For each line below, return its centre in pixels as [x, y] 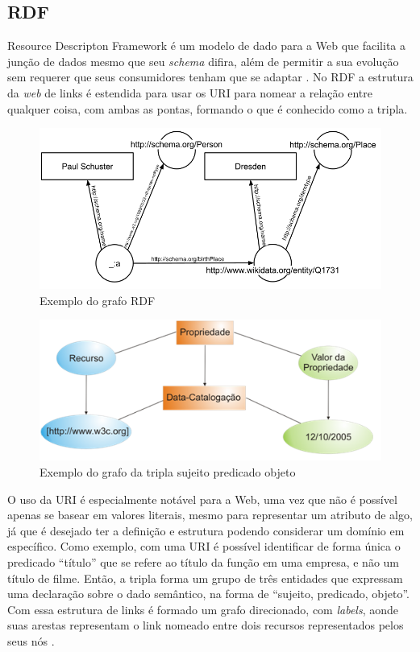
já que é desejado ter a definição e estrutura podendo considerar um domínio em [206, 530]
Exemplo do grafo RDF [98, 300]
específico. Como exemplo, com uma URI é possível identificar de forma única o [204, 546]
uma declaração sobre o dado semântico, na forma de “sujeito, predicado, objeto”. [208, 594]
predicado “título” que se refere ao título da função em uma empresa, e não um [203, 561]
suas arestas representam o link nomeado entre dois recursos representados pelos [206, 625]
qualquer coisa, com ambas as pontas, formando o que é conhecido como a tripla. [208, 108]
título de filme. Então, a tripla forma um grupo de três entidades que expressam [205, 578]
